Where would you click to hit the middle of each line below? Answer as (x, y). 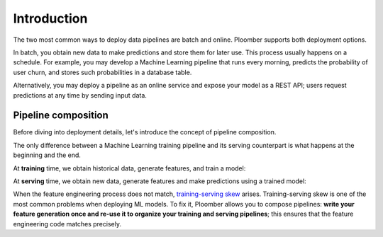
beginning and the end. (47, 155)
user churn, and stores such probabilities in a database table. (102, 72)
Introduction (50, 18)
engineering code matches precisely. (67, 224)
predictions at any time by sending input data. (80, 95)
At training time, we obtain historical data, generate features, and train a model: (129, 168)
